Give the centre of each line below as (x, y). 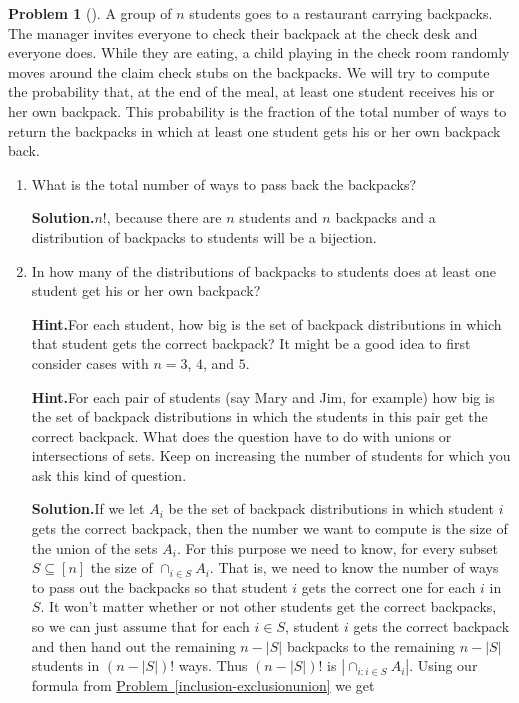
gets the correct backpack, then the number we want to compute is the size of (269, 528)
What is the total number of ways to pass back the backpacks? (224, 183)
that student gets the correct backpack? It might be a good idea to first (251, 343)
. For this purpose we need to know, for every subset (337, 547)
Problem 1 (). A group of (90, 13)
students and (278, 217)
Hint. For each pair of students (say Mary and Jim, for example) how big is (263, 396)
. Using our (443, 665)
